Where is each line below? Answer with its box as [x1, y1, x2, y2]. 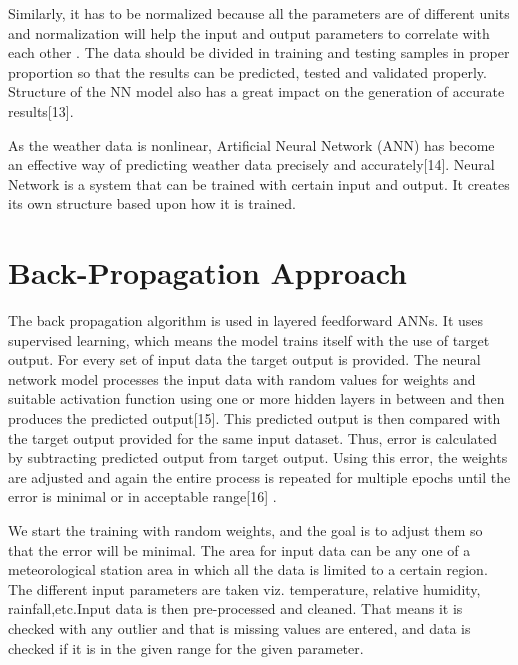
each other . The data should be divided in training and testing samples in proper [8, 42, 510, 63]
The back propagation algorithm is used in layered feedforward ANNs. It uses [8, 310, 484, 331]
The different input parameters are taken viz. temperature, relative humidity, [8, 578, 481, 599]
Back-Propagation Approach [8, 252, 407, 293]
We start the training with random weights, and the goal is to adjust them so [8, 520, 483, 540]
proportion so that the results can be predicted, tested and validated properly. [8, 61, 487, 82]
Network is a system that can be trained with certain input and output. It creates [8, 173, 510, 194]
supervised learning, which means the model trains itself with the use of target [8, 329, 490, 350]
